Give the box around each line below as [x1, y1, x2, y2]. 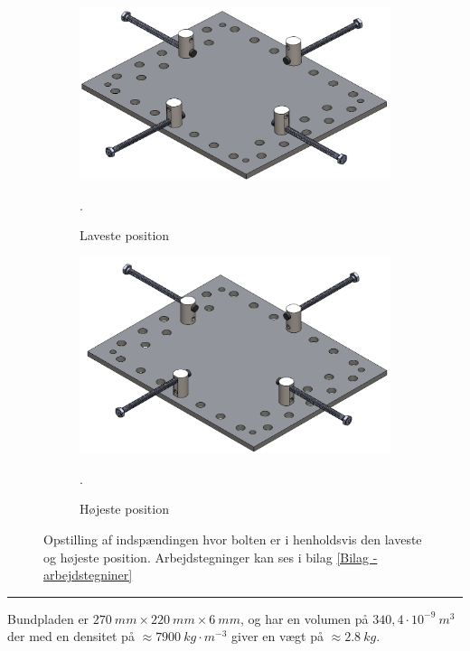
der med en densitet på [7, 627, 135, 646]
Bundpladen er [7, 609, 89, 628]
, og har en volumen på [240, 609, 369, 628]
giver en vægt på [231, 627, 324, 646]
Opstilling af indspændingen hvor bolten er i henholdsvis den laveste [43, 530, 422, 549]
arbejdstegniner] [43, 565, 133, 584]
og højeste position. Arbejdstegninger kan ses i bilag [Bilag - [43, 547, 378, 566]
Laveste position [80, 226, 170, 245]
